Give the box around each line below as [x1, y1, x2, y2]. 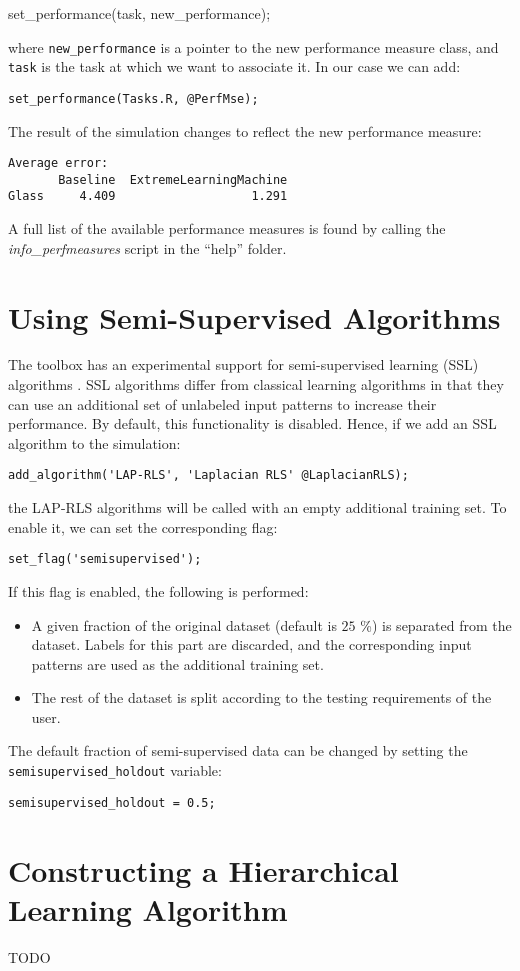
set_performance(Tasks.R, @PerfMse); [8, 91, 259, 106]
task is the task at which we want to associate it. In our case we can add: [8, 56, 461, 77]
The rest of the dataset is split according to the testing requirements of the [31, 687, 492, 708]
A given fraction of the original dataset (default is [31, 614, 337, 635]
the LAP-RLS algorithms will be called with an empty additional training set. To [8, 497, 507, 518]
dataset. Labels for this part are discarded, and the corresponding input [31, 634, 472, 655]
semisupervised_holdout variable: [8, 760, 222, 781]
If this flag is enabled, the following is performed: [8, 580, 309, 601]
